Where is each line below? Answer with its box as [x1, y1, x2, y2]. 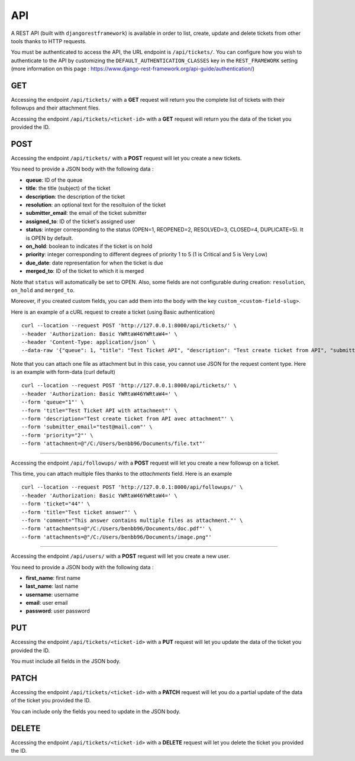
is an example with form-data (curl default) [11, 369, 115, 376]
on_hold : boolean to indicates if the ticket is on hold [25, 243, 153, 250]
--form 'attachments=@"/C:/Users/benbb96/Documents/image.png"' [21, 533, 212, 540]
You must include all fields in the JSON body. [11, 657, 121, 665]
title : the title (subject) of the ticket [25, 185, 111, 192]
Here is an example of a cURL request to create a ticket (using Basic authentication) [11, 308, 215, 315]
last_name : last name [25, 583, 79, 590]
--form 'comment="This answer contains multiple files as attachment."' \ [21, 517, 243, 524]
